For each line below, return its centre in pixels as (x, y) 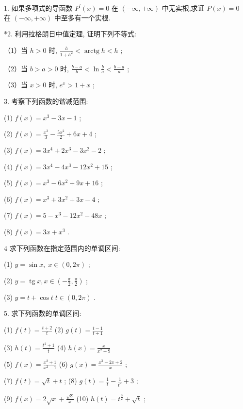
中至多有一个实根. (82, 17)
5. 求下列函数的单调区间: (43, 313)
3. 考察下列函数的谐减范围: (46, 101)
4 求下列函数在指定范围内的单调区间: (62, 248)
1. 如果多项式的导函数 (38, 8)
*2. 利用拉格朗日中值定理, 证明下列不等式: (70, 34)
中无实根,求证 (183, 8)
